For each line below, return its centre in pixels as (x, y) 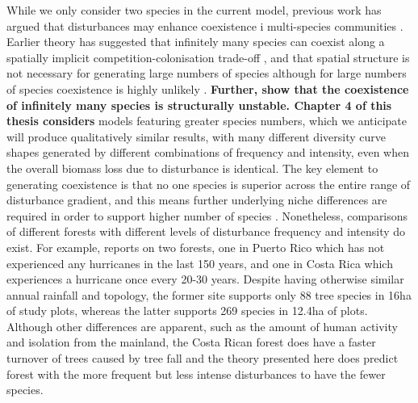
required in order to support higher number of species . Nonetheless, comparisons (207, 215)
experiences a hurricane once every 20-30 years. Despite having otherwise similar (205, 279)
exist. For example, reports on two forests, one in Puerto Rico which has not (196, 247)
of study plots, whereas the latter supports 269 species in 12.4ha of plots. (187, 311)
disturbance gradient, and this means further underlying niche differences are (197, 200)
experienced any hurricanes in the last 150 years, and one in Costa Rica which (200, 263)
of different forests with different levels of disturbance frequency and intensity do (206, 231)
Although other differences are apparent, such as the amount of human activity (202, 326)
